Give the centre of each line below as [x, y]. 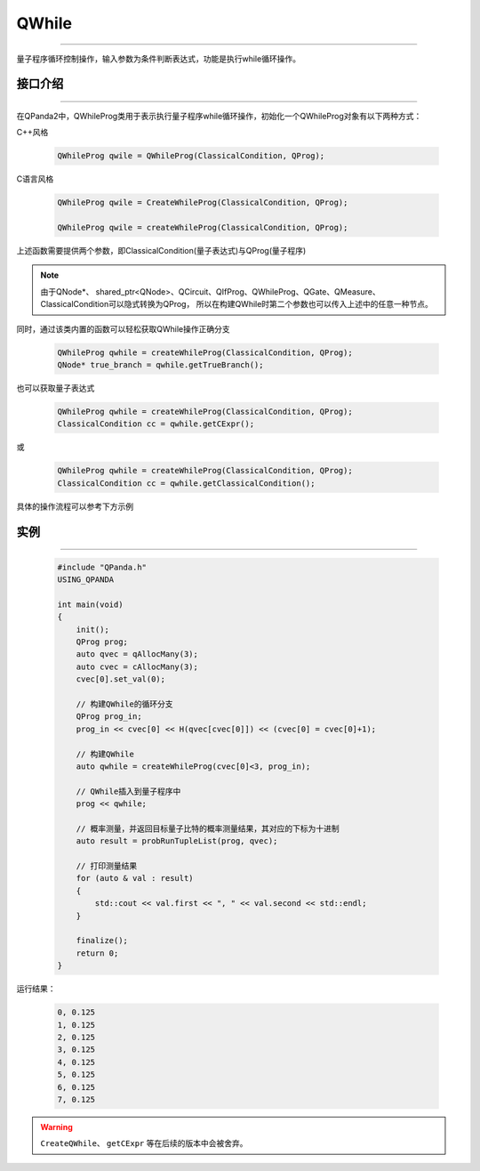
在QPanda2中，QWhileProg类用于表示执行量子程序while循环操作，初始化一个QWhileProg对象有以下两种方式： [219, 116]
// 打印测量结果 [107, 866]
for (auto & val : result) [135, 878]
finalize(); [102, 941]
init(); [93, 629]
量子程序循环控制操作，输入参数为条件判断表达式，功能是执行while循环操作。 [159, 59]
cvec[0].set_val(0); [121, 679]
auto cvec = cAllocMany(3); [137, 666]
